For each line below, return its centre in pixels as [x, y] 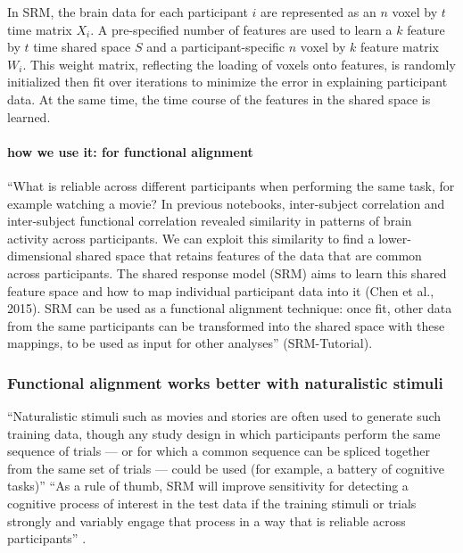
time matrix [40, 29]
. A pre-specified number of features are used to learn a [241, 29]
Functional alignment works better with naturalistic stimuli [225, 382]
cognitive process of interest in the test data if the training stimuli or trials [212, 503]
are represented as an [318, 12]
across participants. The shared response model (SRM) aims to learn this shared [227, 272]
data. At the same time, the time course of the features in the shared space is [219, 99]
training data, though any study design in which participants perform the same [224, 433]
